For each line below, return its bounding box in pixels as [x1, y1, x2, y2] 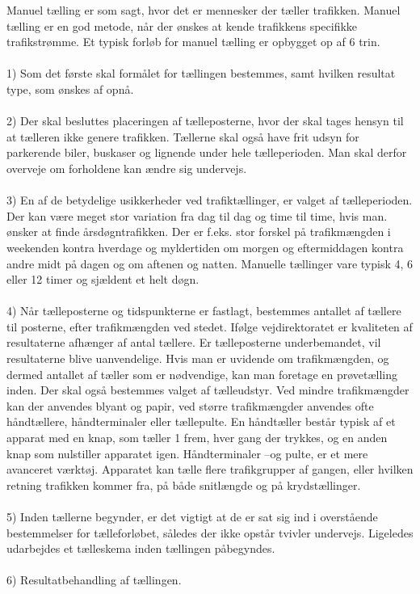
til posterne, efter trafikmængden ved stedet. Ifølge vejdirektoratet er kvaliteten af [6, 318, 413, 335]
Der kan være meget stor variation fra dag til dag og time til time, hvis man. [6, 207, 388, 224]
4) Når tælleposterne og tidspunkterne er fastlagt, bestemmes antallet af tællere [6, 302, 401, 319]
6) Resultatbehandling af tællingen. [6, 571, 182, 588]
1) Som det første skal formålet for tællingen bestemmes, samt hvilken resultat [6, 65, 396, 82]
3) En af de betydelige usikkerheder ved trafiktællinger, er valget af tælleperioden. [6, 192, 413, 209]
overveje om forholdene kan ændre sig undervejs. [6, 159, 247, 176]
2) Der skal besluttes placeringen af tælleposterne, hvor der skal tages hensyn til [6, 112, 404, 129]
